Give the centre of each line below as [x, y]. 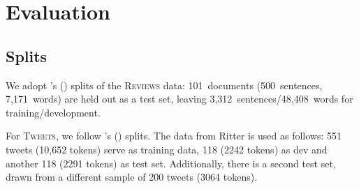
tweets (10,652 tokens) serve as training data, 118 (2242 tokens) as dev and [167, 149]
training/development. [53, 112]
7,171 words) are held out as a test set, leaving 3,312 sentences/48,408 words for [179, 99]
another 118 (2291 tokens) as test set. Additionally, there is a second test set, [171, 163]
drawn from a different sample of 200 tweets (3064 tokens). [132, 177]
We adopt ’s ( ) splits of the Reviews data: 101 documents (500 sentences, [164, 85]
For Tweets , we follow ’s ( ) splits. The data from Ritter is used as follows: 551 [174, 136]
